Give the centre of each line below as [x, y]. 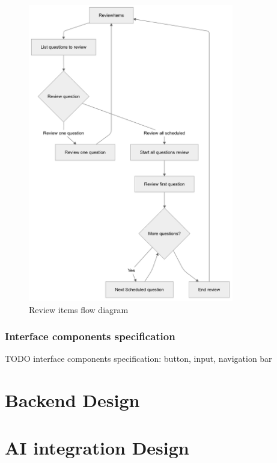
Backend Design [72, 400]
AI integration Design [97, 447]
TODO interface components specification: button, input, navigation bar [138, 359]
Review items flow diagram [79, 309]
